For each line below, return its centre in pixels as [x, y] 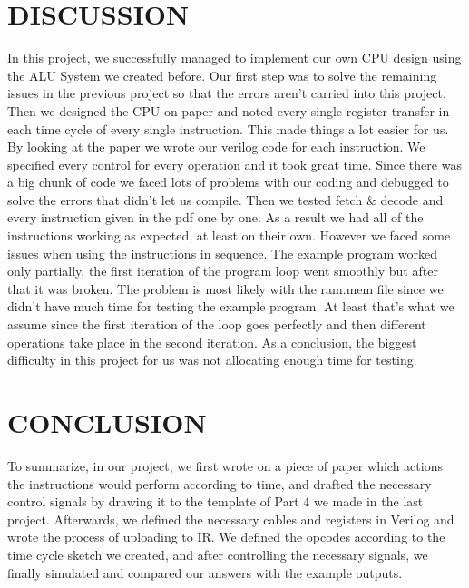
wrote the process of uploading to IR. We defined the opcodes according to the [226, 537]
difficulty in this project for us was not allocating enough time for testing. [212, 360]
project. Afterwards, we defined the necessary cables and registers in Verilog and [231, 519]
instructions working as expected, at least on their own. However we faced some [229, 235]
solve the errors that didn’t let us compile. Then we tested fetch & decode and [225, 199]
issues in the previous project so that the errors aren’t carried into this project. [227, 93]
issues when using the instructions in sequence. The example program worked [222, 253]
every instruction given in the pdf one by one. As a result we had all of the [215, 217]
